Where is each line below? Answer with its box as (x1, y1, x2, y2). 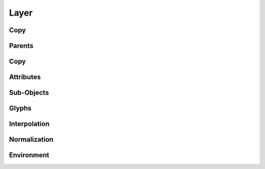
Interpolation (9, 120, 50, 128)
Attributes (9, 73, 41, 81)
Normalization (9, 135, 53, 144)
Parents (9, 42, 34, 50)
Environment (9, 151, 50, 159)
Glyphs (9, 104, 32, 113)
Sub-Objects (9, 89, 49, 97)
